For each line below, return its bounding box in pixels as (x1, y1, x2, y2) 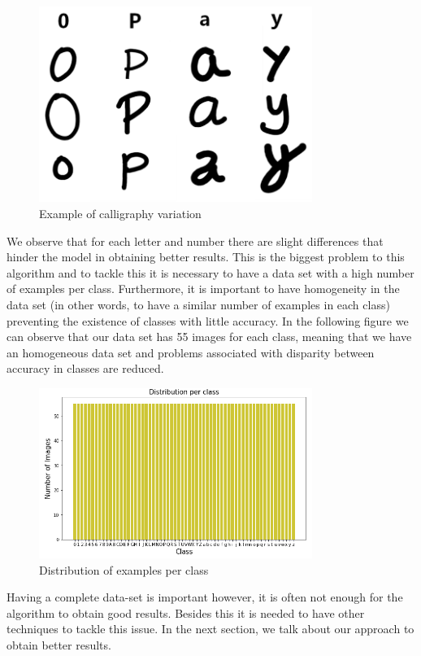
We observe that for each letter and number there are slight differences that (7, 232, 384, 249)
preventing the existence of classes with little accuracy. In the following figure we (7, 312, 409, 329)
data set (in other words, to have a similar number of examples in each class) (7, 295, 390, 313)
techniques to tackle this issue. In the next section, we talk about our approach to (7, 620, 414, 637)
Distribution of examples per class (39, 561, 209, 578)
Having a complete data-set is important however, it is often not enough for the (7, 588, 403, 606)
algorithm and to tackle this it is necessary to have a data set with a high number (7, 264, 414, 281)
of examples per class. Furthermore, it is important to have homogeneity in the (7, 280, 400, 297)
